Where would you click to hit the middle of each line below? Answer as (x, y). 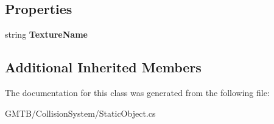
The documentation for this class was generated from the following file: (137, 92)
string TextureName (46, 34)
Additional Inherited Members (103, 67)
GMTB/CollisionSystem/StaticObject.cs (80, 113)
